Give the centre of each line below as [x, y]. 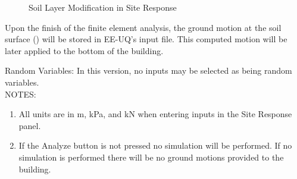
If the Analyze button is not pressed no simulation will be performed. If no [155, 145]
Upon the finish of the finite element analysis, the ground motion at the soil [143, 27]
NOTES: [21, 94]
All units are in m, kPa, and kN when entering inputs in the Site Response [155, 114]
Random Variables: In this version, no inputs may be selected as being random [148, 70]
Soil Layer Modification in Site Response [103, 7]
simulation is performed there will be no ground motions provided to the [151, 157]
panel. [30, 125]
